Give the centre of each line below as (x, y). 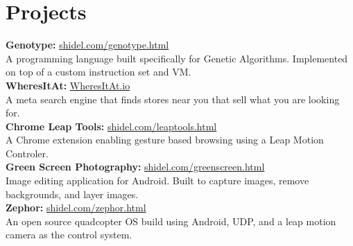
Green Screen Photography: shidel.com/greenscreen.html (135, 167)
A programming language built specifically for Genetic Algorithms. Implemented (177, 58)
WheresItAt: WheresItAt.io (68, 85)
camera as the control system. (69, 235)
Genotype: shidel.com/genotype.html (87, 45)
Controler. (27, 153)
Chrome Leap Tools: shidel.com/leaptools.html (111, 126)
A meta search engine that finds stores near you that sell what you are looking (173, 99)
